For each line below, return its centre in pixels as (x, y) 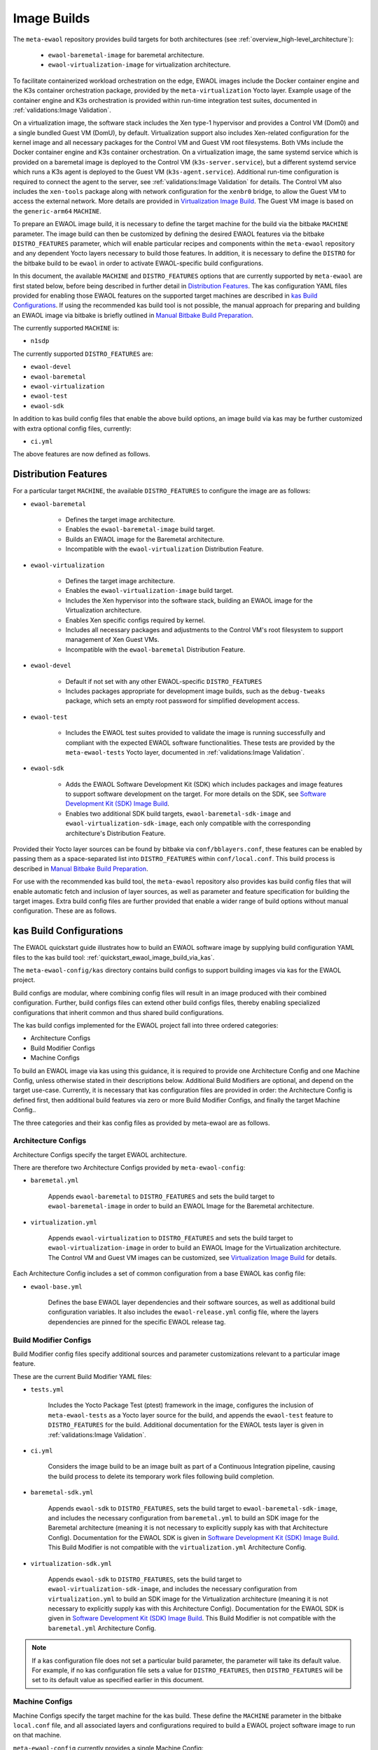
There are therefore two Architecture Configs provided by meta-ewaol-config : (129, 1168)
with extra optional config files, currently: (72, 428)
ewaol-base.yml (57, 1287)
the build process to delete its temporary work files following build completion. (161, 1476)
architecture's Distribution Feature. (115, 833)
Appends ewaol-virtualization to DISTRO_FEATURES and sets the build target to (170, 1238)
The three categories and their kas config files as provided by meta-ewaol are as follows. (141, 1123)
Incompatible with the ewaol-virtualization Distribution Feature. (164, 549)
